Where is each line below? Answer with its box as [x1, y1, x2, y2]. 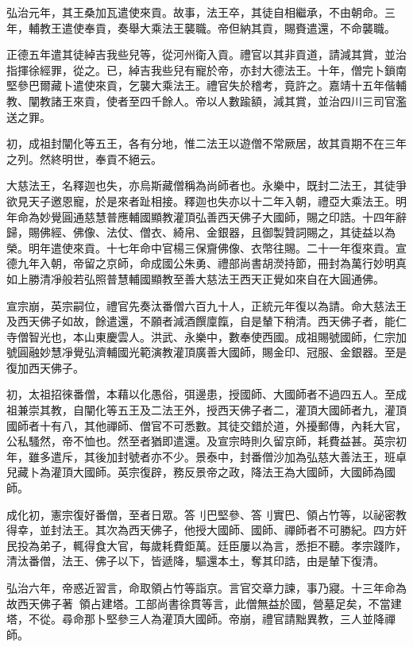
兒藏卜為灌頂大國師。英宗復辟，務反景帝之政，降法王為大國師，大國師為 [6, 464, 384, 480]
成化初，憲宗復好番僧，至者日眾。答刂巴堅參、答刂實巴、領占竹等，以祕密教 [6, 506, 407, 522]
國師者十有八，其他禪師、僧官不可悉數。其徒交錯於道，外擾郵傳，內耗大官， [6, 417, 407, 433]
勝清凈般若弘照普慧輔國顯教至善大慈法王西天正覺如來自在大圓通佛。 [28, 270, 384, 287]
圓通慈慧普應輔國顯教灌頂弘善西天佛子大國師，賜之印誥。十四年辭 [61, 208, 407, 225]
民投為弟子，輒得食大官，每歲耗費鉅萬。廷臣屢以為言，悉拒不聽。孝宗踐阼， [6, 537, 407, 553]
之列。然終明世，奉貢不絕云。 [6, 150, 162, 167]
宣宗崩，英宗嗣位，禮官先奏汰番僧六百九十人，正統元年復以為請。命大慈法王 [6, 297, 407, 314]
